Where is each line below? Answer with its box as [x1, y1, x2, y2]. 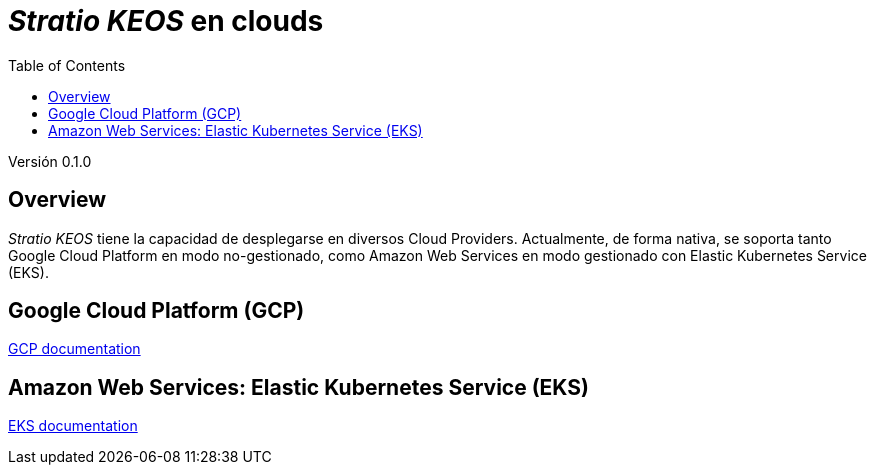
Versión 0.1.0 [8, 152, 92, 170]
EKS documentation [8, 417, 138, 435]
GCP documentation [8, 340, 141, 358]
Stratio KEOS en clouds [8, 4, 324, 38]
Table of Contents [8, 56, 126, 74]
